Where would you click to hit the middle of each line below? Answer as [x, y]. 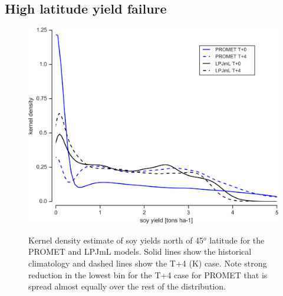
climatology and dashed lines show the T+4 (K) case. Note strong [148, 263]
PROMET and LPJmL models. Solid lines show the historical [140, 251]
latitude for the [237, 240]
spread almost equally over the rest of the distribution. [127, 286]
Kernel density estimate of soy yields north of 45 [116, 240]
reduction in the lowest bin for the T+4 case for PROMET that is [148, 274]
